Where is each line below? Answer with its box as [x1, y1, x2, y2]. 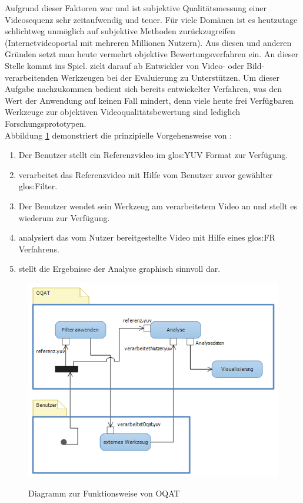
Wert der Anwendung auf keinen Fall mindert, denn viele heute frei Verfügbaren [5, 94, 294, 106]
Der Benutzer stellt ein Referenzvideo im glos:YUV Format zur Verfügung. [18, 149, 288, 161]
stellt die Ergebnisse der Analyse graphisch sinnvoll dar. [18, 262, 221, 275]
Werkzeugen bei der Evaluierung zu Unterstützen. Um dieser [61, 71, 279, 83]
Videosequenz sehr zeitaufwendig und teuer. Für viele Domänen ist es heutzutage [5, 13, 298, 25]
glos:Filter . [18, 180, 58, 192]
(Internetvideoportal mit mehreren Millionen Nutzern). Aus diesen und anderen [5, 36, 292, 48]
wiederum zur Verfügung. [18, 211, 110, 223]
